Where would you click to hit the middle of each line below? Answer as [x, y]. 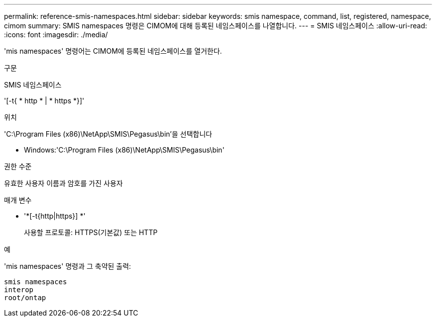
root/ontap [25, 298]
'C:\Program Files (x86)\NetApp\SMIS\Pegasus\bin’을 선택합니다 [108, 134]
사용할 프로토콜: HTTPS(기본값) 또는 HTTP [91, 232]
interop [19, 290]
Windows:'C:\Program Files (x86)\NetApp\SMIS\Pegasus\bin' [124, 150]
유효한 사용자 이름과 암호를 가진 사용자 [63, 183]
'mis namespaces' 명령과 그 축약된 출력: [68, 266]
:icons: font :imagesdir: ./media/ [56, 35]
